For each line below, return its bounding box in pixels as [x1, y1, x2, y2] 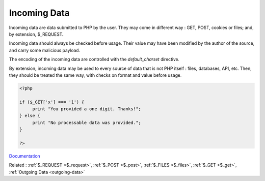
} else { [19, 113, 41, 119]
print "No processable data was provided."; [32, 120, 141, 125]
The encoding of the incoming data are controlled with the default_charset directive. [9, 57, 180, 62]
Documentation [9, 153, 40, 159]
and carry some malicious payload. [9, 47, 80, 53]
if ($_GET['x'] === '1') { [19, 99, 84, 105]
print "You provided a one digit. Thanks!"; [32, 106, 141, 112]
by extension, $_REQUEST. [9, 31, 64, 37]
